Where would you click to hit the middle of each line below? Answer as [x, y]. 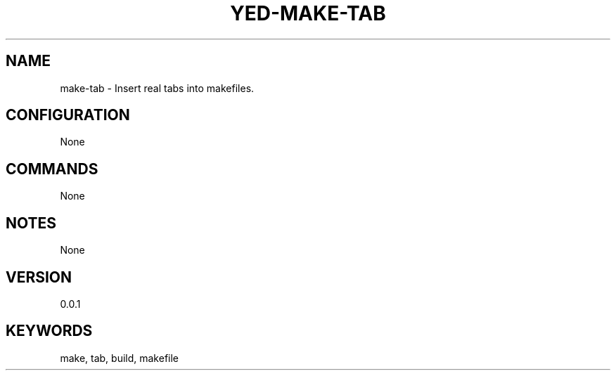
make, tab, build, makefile [120, 358]
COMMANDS [52, 169]
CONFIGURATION [68, 115]
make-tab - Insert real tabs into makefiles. [157, 88]
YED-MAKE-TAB [308, 13]
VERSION [39, 277]
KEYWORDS [49, 331]
